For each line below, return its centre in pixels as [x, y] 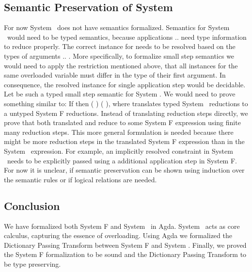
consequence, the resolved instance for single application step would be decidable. [125, 84]
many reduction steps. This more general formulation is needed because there [119, 132]
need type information [214, 37]
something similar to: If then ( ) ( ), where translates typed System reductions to [126, 103]
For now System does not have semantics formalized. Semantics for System [117, 27]
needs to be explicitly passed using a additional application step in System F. [122, 160]
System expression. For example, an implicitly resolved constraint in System [118, 151]
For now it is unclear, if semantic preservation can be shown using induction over [124, 170]
